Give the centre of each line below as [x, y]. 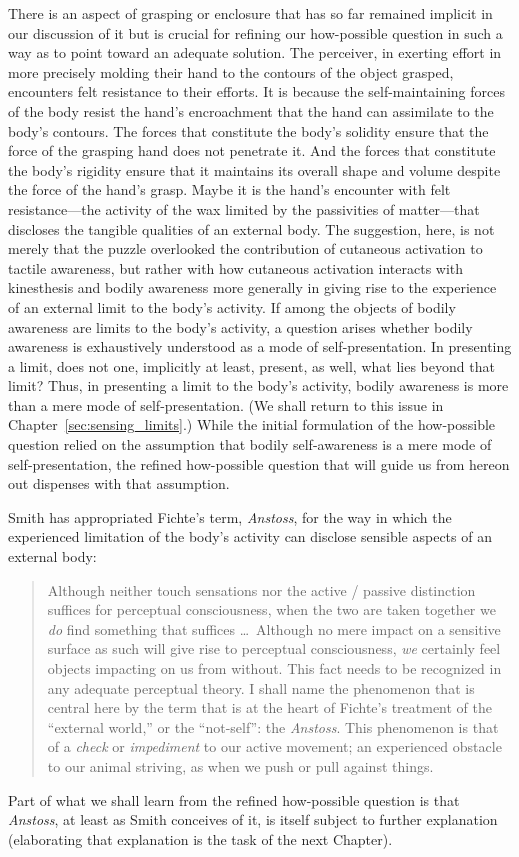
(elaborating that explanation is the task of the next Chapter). [200, 838]
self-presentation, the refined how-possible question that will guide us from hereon [259, 463]
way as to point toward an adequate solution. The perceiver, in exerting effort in [255, 52]
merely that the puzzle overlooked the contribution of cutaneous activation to [245, 248]
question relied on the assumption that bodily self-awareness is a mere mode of [250, 444]
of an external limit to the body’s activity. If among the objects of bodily [232, 306]
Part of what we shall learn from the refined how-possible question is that [234, 799]
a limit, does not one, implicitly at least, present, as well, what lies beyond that [251, 365]
